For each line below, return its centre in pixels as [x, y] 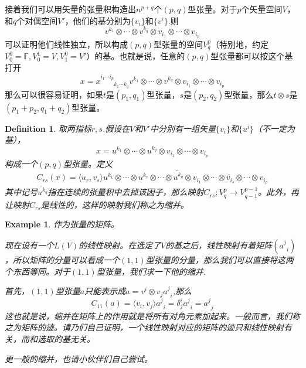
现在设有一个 [29, 245]
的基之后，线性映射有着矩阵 [219, 245]
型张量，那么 [249, 94]
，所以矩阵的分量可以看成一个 [62, 259]
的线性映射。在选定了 [120, 245]
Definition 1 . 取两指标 [48, 128]
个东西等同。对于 [38, 271]
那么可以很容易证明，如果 [54, 94]
